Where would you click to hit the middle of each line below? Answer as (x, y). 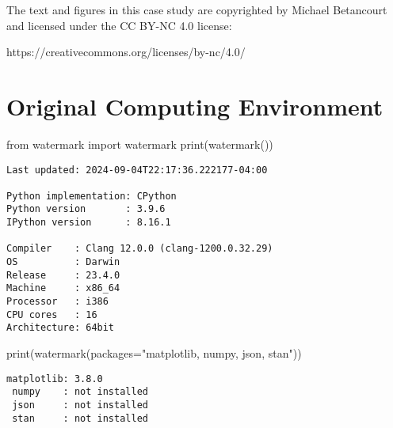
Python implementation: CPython (92, 196)
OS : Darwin (63, 262)
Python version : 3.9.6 (86, 209)
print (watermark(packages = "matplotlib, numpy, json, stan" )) (154, 353)
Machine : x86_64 (63, 288)
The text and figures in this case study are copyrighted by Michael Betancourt (197, 9)
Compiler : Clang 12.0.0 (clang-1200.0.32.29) (140, 249)
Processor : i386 (57, 302)
